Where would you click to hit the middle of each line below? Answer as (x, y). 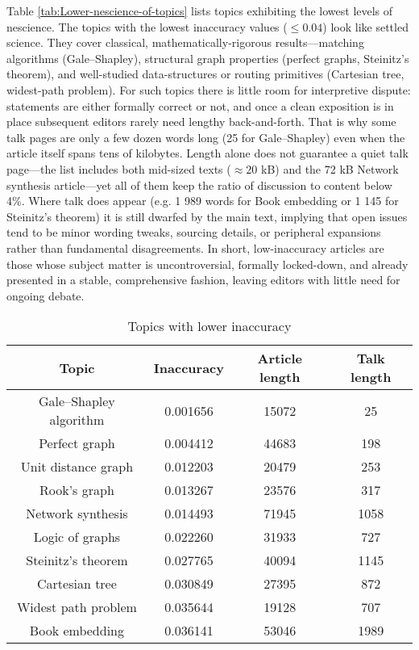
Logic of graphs (77, 537)
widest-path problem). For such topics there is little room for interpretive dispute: (209, 89)
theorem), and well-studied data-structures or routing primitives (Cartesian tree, (205, 74)
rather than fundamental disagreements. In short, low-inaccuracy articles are (195, 247)
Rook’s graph (77, 490)
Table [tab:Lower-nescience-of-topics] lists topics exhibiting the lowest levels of (200, 10)
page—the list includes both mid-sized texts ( (119, 168)
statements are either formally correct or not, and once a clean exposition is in (200, 105)
